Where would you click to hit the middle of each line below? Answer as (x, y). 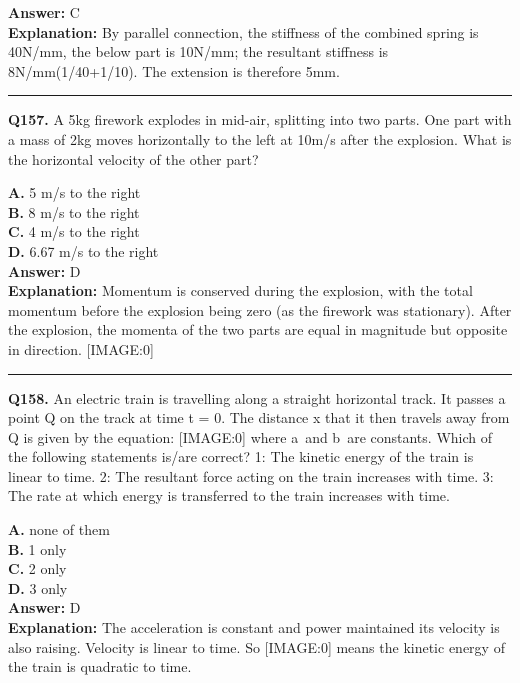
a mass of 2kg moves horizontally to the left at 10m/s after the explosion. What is (260, 138)
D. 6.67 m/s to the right (83, 250)
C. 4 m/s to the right (74, 231)
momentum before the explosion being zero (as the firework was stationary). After (260, 309)
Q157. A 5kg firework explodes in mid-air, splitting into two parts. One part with (260, 119)
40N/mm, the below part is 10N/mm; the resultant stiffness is (198, 51)
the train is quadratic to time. (100, 666)
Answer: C (44, 12)
